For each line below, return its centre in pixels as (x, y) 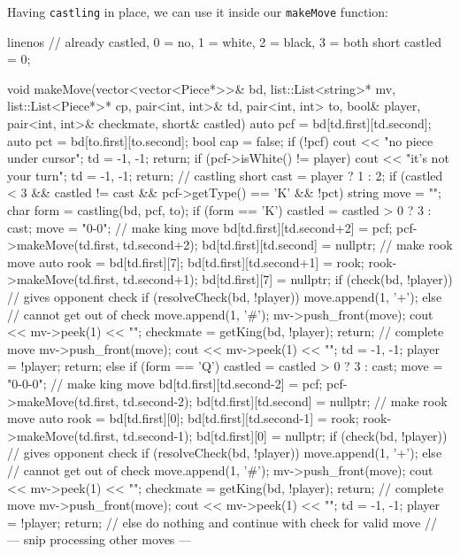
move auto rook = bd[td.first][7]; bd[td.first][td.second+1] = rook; (186, 262)
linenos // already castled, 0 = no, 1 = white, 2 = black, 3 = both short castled (225, 41)
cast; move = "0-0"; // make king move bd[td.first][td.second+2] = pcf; (200, 227)
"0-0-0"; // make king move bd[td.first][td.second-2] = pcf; (165, 383)
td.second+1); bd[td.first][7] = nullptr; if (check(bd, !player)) (287, 279)
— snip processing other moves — (100, 539)
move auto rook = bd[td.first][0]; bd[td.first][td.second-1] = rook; (183, 418)
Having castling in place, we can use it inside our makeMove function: (198, 12)
